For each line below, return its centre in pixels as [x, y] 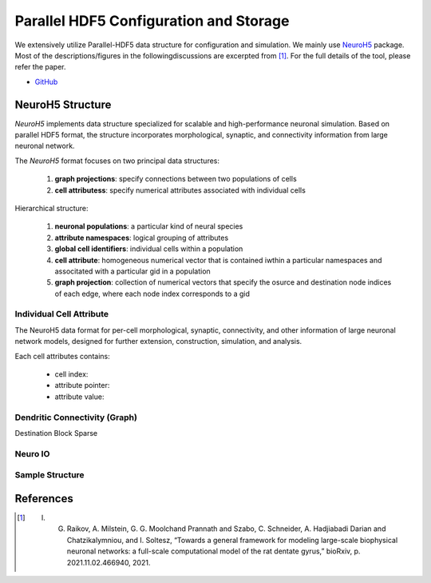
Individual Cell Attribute [62, 314]
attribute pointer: [82, 385]
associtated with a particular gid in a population [132, 271]
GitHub [46, 82]
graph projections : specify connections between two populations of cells [176, 179]
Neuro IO [32, 453]
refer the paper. [41, 67]
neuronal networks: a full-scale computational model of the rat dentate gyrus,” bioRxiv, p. [214, 551]
